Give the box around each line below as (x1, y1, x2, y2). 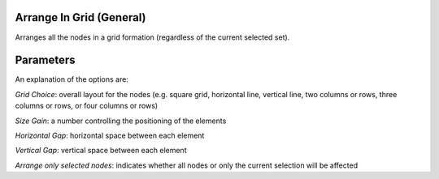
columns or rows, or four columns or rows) (15, 101, 159, 111)
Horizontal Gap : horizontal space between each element (15, 130, 205, 140)
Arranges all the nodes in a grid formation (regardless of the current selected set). (15, 32, 290, 42)
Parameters (15, 53, 76, 67)
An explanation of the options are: (15, 75, 129, 84)
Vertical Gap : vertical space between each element (15, 146, 187, 156)
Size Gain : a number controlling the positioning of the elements (15, 116, 227, 126)
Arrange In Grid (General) (15, 11, 146, 24)
